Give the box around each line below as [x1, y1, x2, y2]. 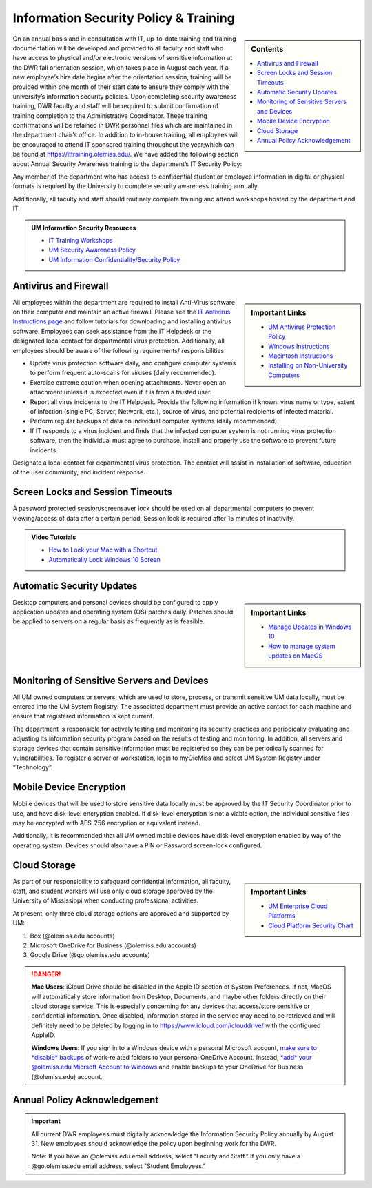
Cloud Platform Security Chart [268, 921, 354, 929]
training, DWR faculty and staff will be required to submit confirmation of [12, 102, 219, 110]
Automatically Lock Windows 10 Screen [48, 555, 161, 563]
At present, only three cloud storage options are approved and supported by [12, 909, 229, 917]
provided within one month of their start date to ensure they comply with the [12, 83, 229, 91]
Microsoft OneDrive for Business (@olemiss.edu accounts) [30, 941, 196, 949]
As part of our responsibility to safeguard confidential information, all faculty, [12, 877, 231, 885]
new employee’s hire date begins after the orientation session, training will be [12, 73, 232, 81]
